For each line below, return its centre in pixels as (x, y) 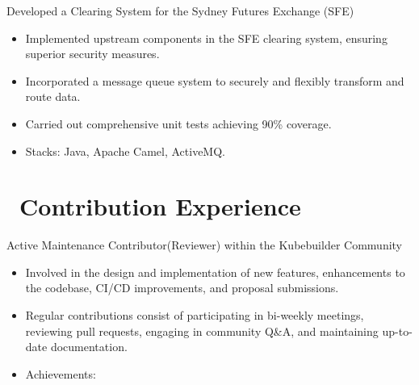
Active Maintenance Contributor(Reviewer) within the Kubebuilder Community (204, 245)
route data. (53, 96)
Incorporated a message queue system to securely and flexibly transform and (215, 80)
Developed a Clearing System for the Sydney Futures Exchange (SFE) (180, 10)
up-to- (397, 331)
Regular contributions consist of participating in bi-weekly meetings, (195, 315)
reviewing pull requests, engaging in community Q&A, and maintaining (202, 331)
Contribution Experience (160, 206)
